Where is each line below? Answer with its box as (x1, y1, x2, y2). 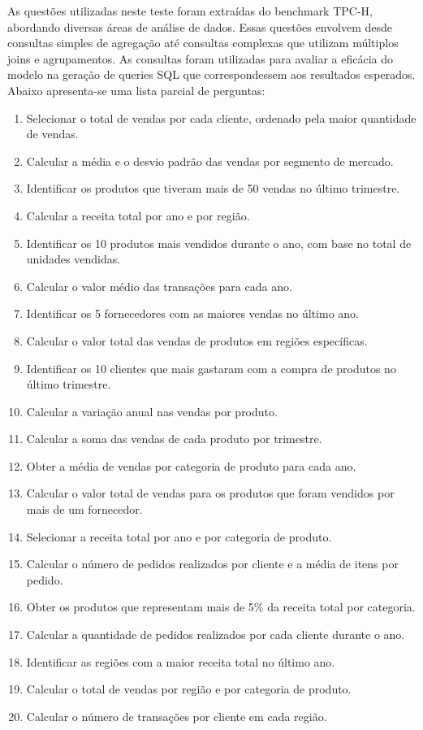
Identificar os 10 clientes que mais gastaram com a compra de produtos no (26, 359, 396, 376)
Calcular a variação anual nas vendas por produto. (26, 402, 278, 419)
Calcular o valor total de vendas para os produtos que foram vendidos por (26, 484, 395, 502)
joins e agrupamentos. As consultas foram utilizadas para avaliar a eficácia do (7, 50, 394, 67)
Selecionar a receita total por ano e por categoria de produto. (26, 528, 332, 545)
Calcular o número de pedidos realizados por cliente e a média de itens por (26, 555, 399, 572)
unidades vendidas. (26, 250, 121, 267)
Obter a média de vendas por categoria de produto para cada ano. (26, 457, 356, 474)
